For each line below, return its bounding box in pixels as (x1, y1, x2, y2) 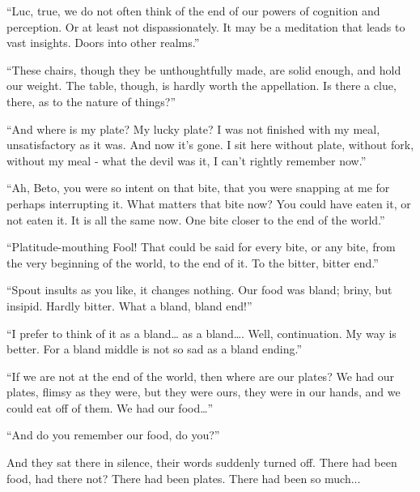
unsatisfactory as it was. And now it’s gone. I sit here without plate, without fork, (6, 136, 414, 153)
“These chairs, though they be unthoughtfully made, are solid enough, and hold (6, 61, 401, 78)
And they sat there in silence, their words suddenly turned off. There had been (6, 454, 397, 471)
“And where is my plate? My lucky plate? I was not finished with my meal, (6, 120, 380, 137)
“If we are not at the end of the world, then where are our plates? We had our (6, 367, 395, 384)
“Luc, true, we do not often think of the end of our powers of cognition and (6, 2, 380, 19)
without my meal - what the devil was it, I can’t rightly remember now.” (6, 152, 367, 169)
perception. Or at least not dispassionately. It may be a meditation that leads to (6, 18, 405, 35)
